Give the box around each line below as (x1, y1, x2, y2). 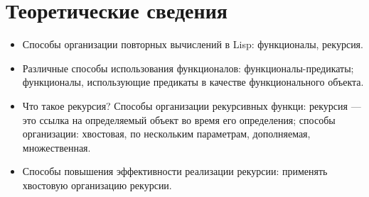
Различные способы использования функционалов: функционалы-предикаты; (22, 60, 354, 75)
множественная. (22, 140, 91, 154)
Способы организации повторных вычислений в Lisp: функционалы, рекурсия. (22, 37, 363, 52)
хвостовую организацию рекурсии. (22, 177, 172, 192)
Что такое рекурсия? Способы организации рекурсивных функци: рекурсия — (22, 98, 361, 113)
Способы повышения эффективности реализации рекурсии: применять (22, 164, 328, 179)
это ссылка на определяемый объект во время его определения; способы (22, 112, 336, 127)
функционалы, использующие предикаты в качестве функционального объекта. (22, 74, 364, 89)
